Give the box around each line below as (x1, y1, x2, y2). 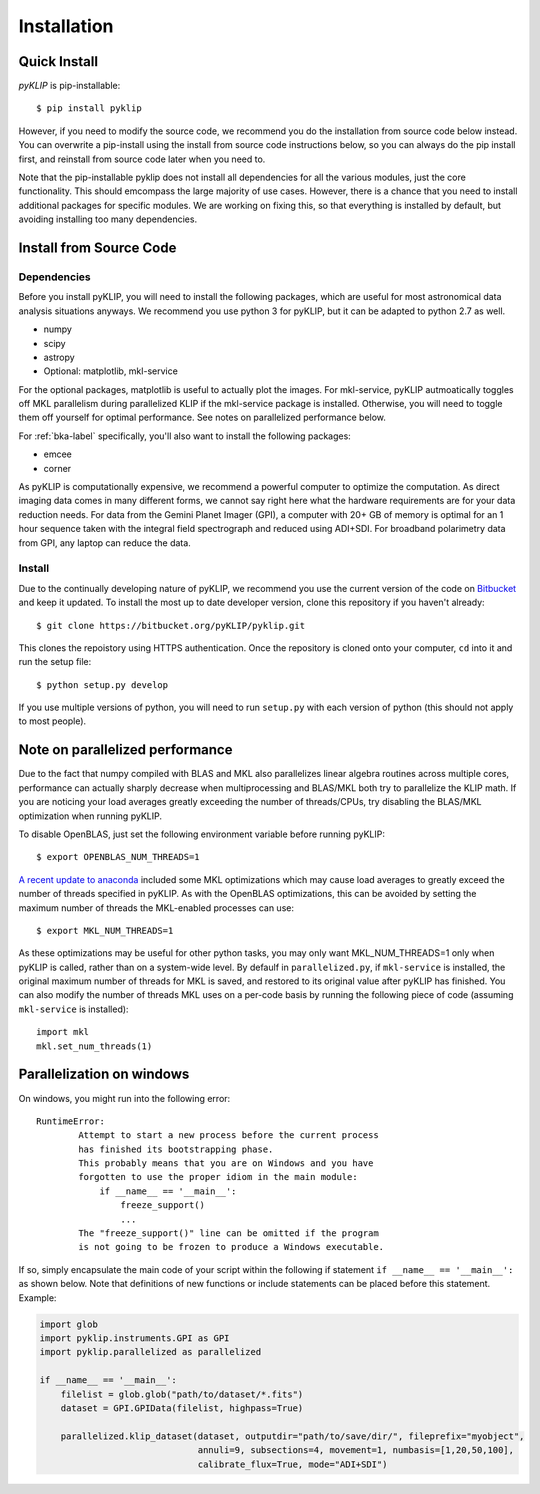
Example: (18, 1291, 57, 1304)
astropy (43, 351, 75, 363)
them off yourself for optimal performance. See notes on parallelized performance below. (18, 411, 387, 424)
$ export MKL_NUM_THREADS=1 (36, 925, 174, 936)
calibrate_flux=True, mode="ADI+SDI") (197, 1458, 388, 1470)
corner (43, 462, 72, 474)
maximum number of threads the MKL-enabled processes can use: (18, 901, 295, 914)
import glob (39, 1318, 99, 1330)
